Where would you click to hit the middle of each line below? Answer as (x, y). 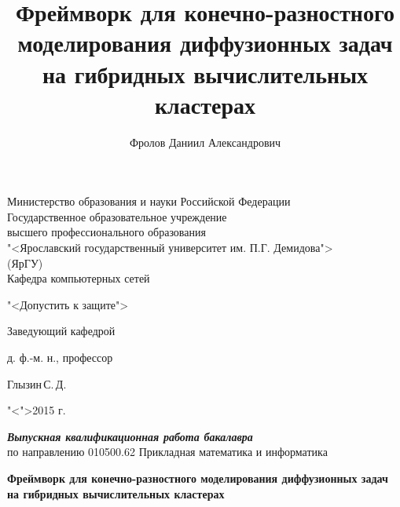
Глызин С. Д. (37, 383)
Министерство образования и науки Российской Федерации (149, 201)
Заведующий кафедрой (61, 331)
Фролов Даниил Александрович (205, 142)
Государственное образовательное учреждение (117, 216)
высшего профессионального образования (106, 232)
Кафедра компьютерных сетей (79, 278)
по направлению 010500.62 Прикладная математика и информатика (167, 452)
